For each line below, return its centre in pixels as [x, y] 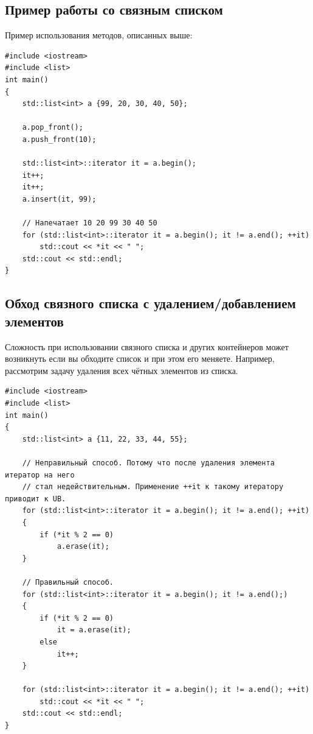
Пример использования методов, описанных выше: [99, 35]
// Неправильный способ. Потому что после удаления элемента [148, 463]
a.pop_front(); [53, 128]
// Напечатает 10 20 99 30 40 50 [90, 223]
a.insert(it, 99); [59, 199]
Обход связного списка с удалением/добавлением [150, 303]
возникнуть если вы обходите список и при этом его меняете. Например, [140, 358]
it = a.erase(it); [94, 630]
